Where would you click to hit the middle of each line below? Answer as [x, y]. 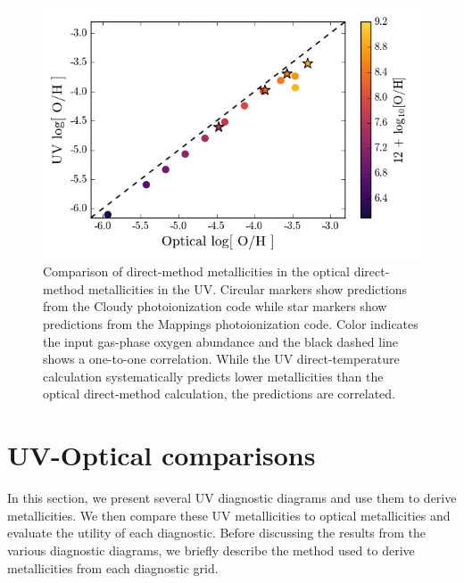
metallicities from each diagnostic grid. [113, 567]
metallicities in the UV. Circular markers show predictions [248, 288]
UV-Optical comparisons [162, 455]
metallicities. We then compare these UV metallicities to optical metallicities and [229, 515]
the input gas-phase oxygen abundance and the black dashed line [221, 341]
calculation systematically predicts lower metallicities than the [213, 376]
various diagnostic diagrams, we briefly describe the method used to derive [211, 550]
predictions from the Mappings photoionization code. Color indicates [231, 324]
